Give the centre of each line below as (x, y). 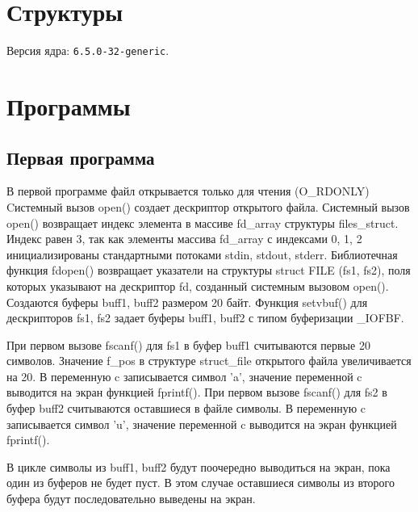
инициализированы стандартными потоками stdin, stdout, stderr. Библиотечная (202, 254)
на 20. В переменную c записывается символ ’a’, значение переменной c (184, 376)
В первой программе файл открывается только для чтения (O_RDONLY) (188, 191)
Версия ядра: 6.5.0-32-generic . (88, 50)
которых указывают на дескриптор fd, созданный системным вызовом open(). (198, 285)
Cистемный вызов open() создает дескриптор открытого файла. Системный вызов (208, 206)
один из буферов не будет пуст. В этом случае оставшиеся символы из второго (201, 483)
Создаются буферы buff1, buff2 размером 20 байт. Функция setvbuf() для (187, 302)
